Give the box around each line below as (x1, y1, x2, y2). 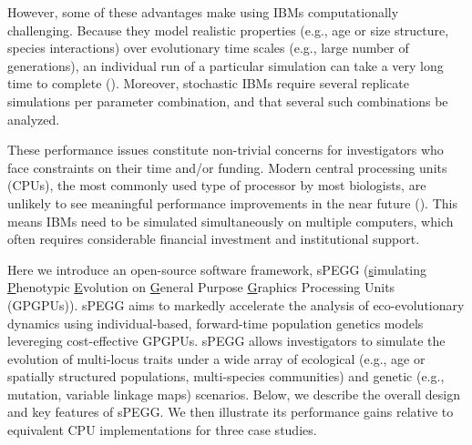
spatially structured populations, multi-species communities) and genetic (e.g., (7, 367, 445, 386)
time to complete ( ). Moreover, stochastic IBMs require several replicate (7, 74, 409, 93)
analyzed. (7, 109, 60, 128)
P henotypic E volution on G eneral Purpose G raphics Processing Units (7, 278, 395, 297)
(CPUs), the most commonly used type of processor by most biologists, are (7, 176, 426, 195)
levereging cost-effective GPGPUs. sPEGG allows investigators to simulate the (7, 331, 446, 350)
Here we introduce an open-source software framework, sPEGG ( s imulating (7, 259, 427, 278)
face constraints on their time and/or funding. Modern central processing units (7, 157, 447, 177)
